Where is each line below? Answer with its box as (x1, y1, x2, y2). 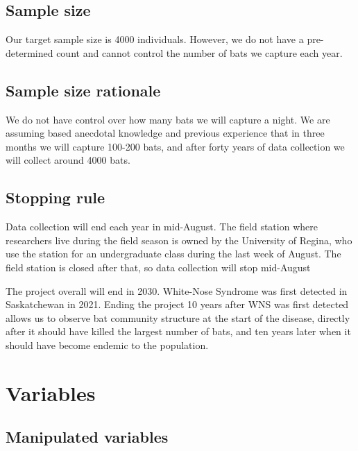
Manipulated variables (6, 426, 169, 448)
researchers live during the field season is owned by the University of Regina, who (6, 232, 352, 247)
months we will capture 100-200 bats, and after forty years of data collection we (6, 139, 345, 153)
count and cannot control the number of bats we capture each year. (56, 45, 343, 60)
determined (6, 45, 53, 60)
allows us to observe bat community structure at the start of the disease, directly (6, 310, 350, 325)
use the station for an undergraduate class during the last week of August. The (6, 246, 341, 261)
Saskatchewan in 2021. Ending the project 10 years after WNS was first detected (6, 297, 349, 312)
